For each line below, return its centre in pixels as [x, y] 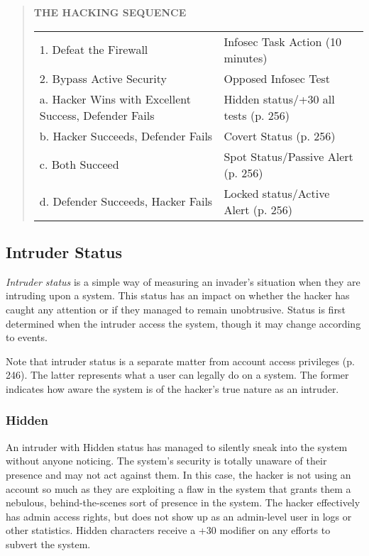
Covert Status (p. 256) [280, 135]
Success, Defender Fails [97, 115]
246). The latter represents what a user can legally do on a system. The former [177, 375]
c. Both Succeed [79, 165]
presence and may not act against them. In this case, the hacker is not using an [178, 474]
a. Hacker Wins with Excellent [115, 99]
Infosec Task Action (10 [282, 41]
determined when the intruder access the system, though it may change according [183, 323]
